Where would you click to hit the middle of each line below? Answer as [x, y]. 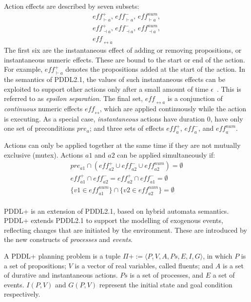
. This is [229, 89]
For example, [23, 69]
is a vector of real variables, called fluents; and [144, 265]
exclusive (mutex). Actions [44, 154]
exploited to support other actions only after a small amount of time [106, 89]
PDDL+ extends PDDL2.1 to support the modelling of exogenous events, [114, 220]
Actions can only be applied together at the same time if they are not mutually [122, 145]
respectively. [22, 294]
